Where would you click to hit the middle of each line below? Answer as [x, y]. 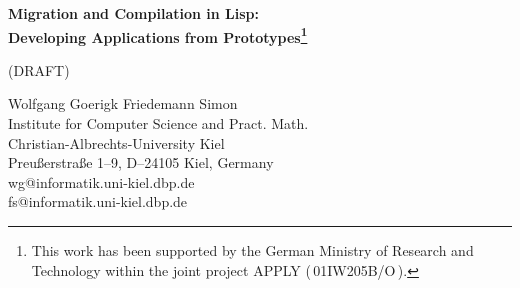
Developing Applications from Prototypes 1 [158, 35]
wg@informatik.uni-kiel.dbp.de [101, 181]
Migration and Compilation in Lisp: [134, 13]
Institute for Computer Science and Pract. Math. [158, 123]
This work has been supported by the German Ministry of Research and [252, 250]
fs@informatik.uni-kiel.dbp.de [98, 201]
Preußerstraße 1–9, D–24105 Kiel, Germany [141, 162]
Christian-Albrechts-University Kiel [116, 142]
